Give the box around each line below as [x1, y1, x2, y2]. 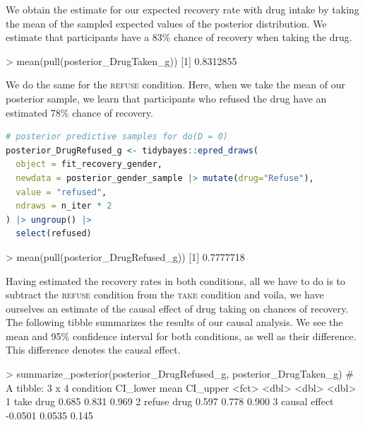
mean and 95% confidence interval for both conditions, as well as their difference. [6, 328, 357, 343]
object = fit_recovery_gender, [16, 159, 162, 170]
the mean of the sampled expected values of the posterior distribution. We [6, 16, 327, 30]
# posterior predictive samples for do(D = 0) [6, 132, 228, 142]
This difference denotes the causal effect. [6, 342, 181, 357]
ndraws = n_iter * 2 [16, 201, 112, 211]
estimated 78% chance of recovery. [6, 105, 153, 120]
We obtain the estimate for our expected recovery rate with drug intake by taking [6, 2, 359, 16]
